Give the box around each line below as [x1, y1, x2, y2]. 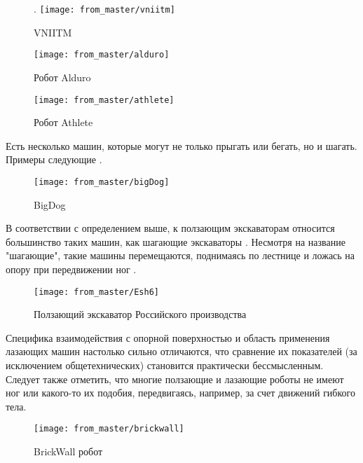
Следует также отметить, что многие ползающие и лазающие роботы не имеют [6, 371, 344, 386]
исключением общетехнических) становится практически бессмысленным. [6, 358, 324, 372]
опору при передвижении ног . [6, 261, 137, 276]
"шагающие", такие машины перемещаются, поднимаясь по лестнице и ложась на [6, 248, 355, 263]
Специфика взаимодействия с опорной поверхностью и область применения [6, 330, 330, 345]
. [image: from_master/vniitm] [34, 1, 175, 15]
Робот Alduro [34, 69, 91, 84]
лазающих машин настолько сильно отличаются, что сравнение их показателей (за [6, 344, 357, 359]
